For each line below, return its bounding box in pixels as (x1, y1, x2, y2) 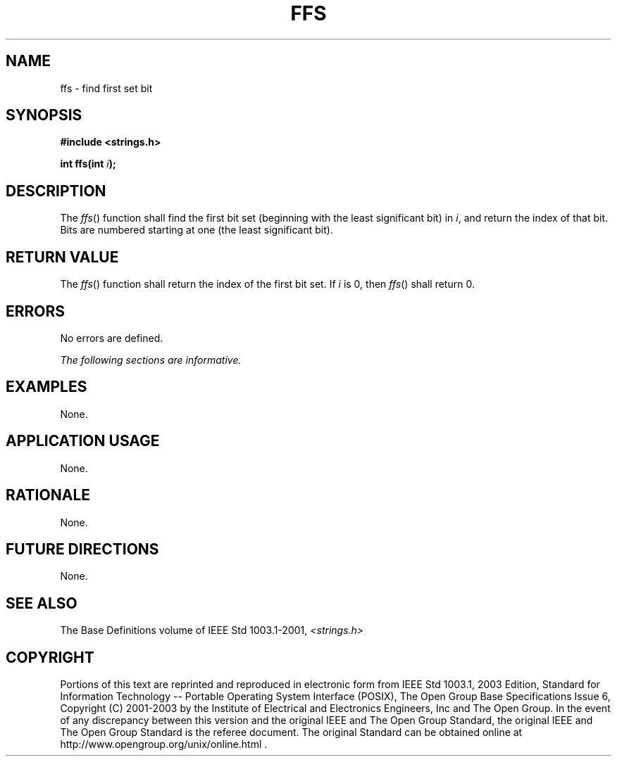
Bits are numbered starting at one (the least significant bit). (60, 224, 333, 236)
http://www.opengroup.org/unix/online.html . (60, 738, 268, 751)
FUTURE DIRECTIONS (6, 540, 159, 558)
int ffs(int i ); (60, 158, 116, 170)
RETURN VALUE (6, 248, 119, 266)
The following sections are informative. (60, 353, 242, 366)
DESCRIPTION (6, 182, 106, 200)
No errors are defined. (60, 331, 163, 344)
